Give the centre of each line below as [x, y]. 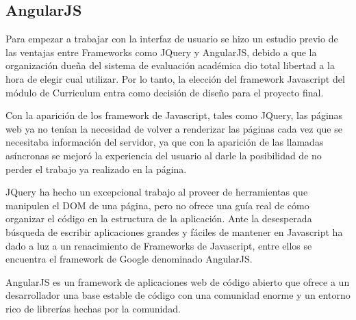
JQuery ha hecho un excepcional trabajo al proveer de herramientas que [157, 192]
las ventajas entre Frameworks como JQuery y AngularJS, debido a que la [161, 52]
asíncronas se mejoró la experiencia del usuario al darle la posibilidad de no [164, 155]
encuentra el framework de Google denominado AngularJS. [129, 259]
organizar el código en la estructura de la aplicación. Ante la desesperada [159, 218]
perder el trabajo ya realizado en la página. [96, 169]
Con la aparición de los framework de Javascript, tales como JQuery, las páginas [174, 115]
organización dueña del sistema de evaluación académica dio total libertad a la [170, 65]
